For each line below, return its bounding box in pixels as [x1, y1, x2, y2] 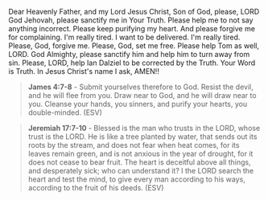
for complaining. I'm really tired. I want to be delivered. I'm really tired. [8, 32, 241, 42]
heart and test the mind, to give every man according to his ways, [27, 174, 245, 184]
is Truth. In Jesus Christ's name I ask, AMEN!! [8, 67, 159, 76]
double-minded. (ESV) [27, 108, 103, 117]
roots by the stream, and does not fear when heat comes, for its [27, 141, 240, 149]
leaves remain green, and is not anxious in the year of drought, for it [27, 149, 254, 158]
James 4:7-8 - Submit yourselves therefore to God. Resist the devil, [27, 82, 254, 92]
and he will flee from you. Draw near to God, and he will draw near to [27, 91, 257, 100]
